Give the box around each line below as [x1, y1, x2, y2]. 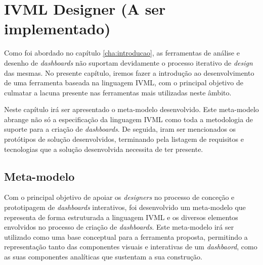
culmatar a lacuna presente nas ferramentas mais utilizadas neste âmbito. [4, 87, 232, 97]
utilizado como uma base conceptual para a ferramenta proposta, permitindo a [4, 231, 248, 242]
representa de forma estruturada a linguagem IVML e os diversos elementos [4, 211, 238, 222]
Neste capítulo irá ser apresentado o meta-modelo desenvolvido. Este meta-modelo [4, 104, 259, 115]
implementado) [4, 18, 111, 39]
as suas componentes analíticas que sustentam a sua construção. [4, 251, 202, 262]
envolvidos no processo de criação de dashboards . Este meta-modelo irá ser [4, 222, 234, 232]
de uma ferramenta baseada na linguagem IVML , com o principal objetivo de [4, 77, 243, 88]
